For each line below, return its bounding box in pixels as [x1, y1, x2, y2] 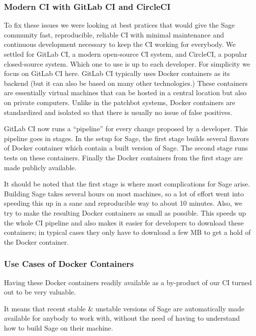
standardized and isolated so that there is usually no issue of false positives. [4, 107, 232, 117]
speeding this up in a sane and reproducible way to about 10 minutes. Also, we [4, 198, 242, 208]
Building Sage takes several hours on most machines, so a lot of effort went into [4, 188, 244, 198]
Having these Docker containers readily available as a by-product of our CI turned [4, 277, 252, 287]
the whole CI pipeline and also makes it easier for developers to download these [4, 217, 244, 227]
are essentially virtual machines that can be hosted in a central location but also [4, 87, 247, 98]
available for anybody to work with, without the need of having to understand [4, 313, 240, 323]
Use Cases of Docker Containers [4, 258, 134, 270]
